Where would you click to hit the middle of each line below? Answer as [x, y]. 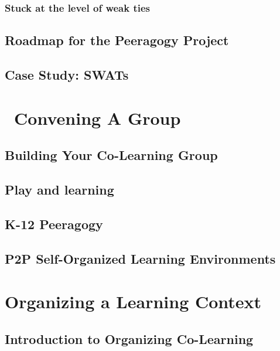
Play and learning [59, 189]
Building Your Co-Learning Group [111, 155]
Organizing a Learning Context [133, 301]
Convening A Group [98, 117]
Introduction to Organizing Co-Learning [129, 338]
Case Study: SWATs [67, 75]
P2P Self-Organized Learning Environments [140, 258]
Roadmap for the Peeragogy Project [117, 40]
